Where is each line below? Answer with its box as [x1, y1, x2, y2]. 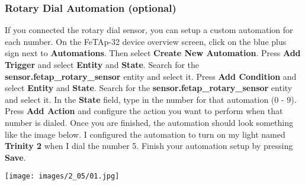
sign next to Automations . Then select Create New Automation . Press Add [5, 47, 301, 59]
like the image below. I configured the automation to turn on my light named [5, 128, 285, 140]
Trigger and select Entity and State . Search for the [5, 59, 200, 70]
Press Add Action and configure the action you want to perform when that [5, 105, 283, 117]
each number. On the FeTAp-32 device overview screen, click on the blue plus [5, 35, 287, 47]
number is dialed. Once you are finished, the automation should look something [5, 116, 293, 128]
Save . [5, 151, 26, 163]
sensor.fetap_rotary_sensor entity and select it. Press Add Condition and [5, 70, 297, 82]
